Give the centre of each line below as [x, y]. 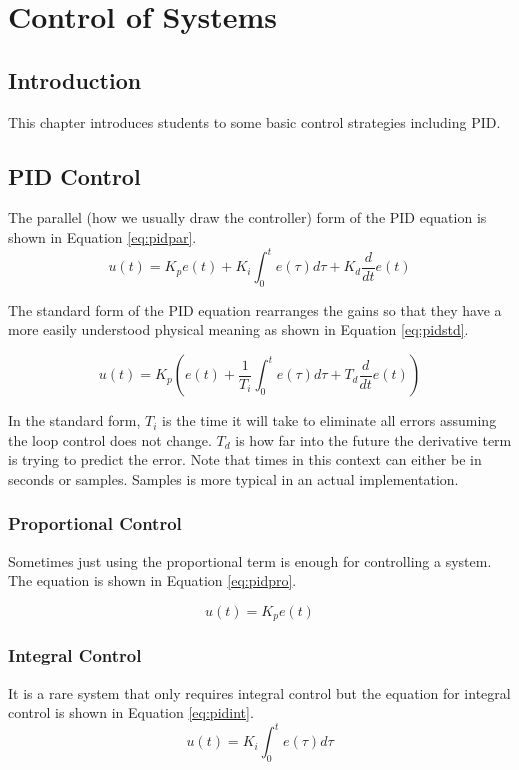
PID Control [74, 175]
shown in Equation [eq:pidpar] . [102, 236]
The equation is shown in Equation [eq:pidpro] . [152, 580]
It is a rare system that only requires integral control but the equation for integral [259, 692]
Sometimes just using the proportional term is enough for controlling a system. [250, 560]
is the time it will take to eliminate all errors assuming [329, 420]
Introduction [75, 79]
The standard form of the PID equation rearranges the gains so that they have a [255, 309]
